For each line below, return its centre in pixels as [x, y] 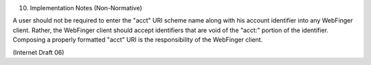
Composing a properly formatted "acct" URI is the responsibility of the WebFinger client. [138, 40]
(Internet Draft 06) [38, 52]
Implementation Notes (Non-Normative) [86, 8]
